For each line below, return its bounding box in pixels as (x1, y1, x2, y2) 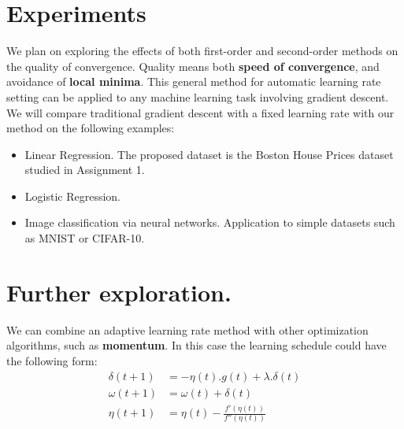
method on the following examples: (6, 120, 175, 136)
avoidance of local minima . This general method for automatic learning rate (6, 73, 381, 90)
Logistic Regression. (24, 187, 120, 204)
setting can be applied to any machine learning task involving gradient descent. (6, 88, 389, 105)
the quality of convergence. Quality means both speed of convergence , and (6, 57, 380, 74)
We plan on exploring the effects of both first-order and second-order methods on (6, 43, 398, 59)
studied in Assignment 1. (24, 161, 145, 178)
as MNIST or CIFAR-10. (24, 230, 145, 246)
